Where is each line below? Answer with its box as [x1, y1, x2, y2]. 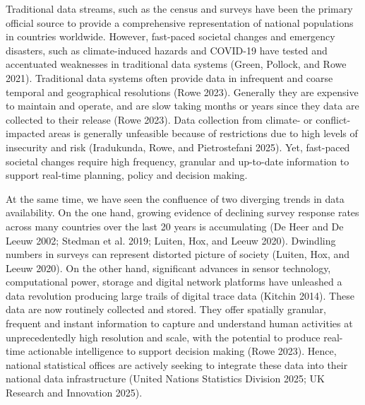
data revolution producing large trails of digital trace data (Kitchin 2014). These [6, 288, 354, 303]
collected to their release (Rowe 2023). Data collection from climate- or [6, 112, 313, 127]
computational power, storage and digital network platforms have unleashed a [6, 274, 342, 289]
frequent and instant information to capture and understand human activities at [6, 316, 353, 331]
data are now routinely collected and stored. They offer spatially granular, [6, 302, 326, 317]
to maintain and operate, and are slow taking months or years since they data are [6, 98, 359, 113]
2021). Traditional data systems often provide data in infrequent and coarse [6, 70, 333, 85]
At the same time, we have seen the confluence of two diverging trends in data [6, 191, 345, 206]
